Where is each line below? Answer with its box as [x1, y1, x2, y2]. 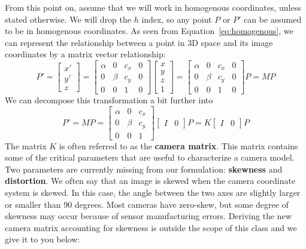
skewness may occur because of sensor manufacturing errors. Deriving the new [5, 210, 292, 222]
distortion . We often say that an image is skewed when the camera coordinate [5, 174, 296, 187]
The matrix [5, 139, 47, 152]
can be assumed [244, 13, 302, 25]
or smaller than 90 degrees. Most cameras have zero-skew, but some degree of [5, 198, 289, 210]
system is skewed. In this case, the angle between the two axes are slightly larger [5, 186, 301, 198]
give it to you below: [5, 233, 80, 245]
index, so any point [141, 13, 212, 25]
